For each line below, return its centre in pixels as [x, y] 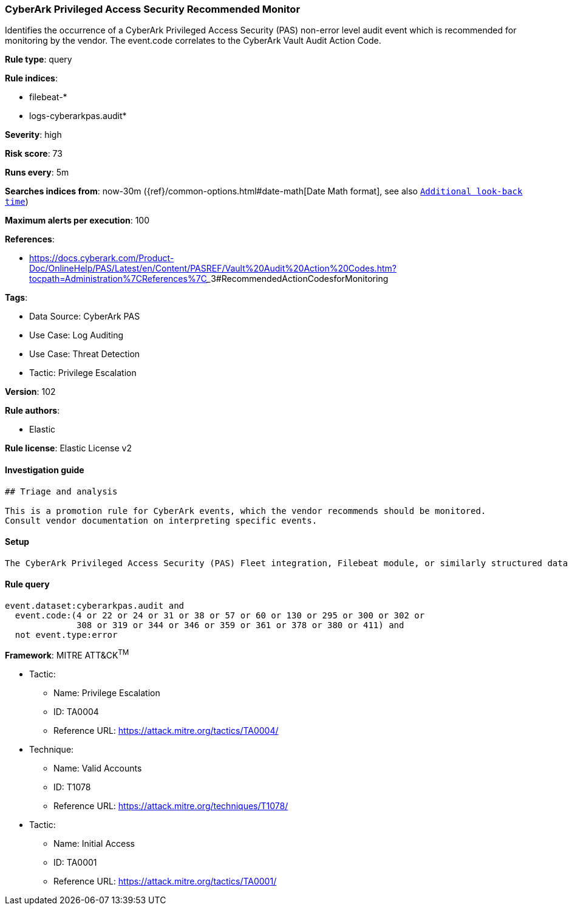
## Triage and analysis [61, 491]
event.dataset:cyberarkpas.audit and [95, 606]
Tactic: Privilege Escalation [83, 373]
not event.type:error [66, 635]
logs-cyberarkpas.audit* [78, 116]
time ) [17, 202]
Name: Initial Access [94, 843]
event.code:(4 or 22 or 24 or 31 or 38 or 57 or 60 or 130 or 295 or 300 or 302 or [220, 616]
